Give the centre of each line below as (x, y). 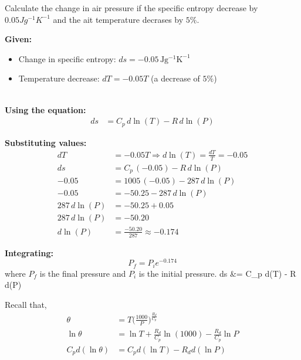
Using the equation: (45, 109)
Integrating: (29, 252)
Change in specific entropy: (67, 58)
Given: (18, 39)
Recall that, (26, 304)
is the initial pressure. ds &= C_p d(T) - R (217, 273)
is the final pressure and (83, 273)
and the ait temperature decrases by (118, 19)
